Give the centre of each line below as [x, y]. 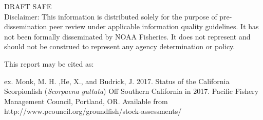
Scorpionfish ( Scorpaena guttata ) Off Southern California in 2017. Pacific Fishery [131, 91]
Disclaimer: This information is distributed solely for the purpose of [111, 16]
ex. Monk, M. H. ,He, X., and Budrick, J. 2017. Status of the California [117, 81]
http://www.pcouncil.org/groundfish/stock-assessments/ [93, 111]
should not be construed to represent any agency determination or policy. [120, 46]
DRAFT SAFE [28, 6]
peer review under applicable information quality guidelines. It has [154, 26]
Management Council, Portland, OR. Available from [86, 101]
